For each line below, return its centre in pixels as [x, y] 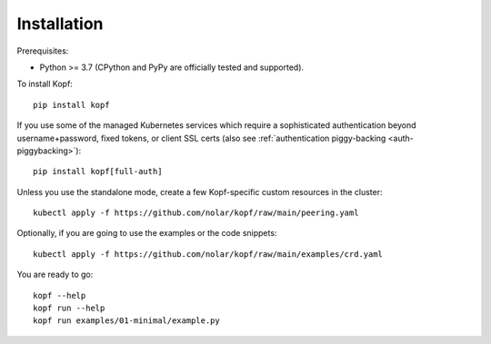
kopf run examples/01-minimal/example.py [126, 321]
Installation [60, 24]
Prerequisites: [43, 51]
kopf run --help [69, 308]
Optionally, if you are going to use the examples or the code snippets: [147, 233]
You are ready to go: [55, 275]
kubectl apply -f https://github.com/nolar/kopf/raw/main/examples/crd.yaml [208, 254]
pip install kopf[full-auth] [98, 172]
